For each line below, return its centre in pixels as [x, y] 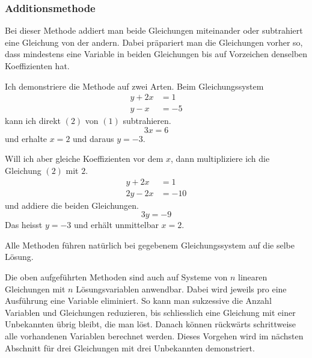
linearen [252, 277]
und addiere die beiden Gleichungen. [72, 205]
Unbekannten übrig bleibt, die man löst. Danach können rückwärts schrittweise [151, 324]
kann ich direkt [33, 121]
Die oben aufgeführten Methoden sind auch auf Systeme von [116, 277]
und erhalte [26, 138]
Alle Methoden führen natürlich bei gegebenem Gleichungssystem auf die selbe [150, 245]
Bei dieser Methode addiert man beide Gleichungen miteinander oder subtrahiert [154, 30]
